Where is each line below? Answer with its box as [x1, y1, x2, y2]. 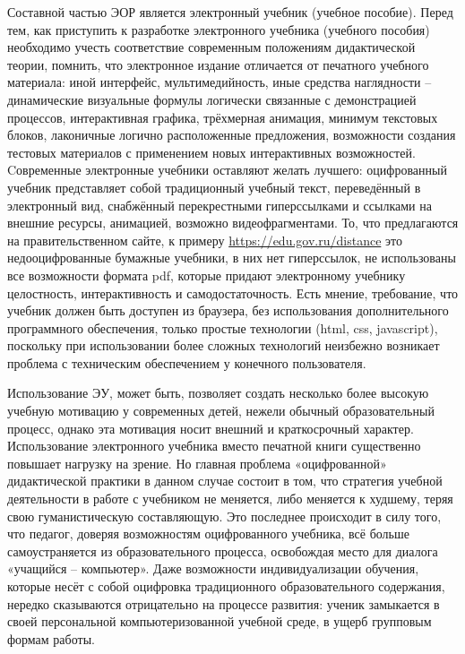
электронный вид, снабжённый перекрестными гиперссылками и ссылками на [7, 195, 432, 214]
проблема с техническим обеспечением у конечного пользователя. [7, 353, 366, 372]
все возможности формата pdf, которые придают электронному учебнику [7, 265, 406, 284]
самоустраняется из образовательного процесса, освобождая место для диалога [7, 541, 438, 560]
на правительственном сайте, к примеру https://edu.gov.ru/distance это [7, 230, 402, 249]
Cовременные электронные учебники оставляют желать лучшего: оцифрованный [7, 160, 447, 179]
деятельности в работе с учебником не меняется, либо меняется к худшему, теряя [7, 489, 453, 508]
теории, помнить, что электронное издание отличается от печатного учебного [7, 55, 429, 73]
